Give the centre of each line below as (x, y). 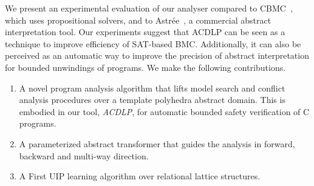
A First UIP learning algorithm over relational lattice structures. (140, 176)
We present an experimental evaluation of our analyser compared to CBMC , (149, 8)
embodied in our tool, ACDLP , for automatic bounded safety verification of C (164, 111)
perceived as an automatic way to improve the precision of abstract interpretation (157, 55)
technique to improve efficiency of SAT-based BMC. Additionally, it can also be (153, 43)
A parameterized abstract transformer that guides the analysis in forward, (157, 143)
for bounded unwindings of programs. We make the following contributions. (145, 67)
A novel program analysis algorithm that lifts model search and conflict (152, 88)
